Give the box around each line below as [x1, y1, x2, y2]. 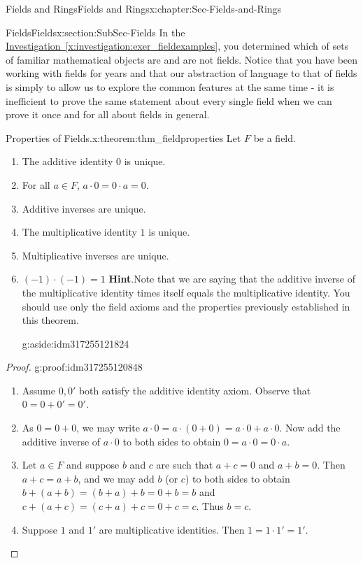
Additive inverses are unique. [22, 201, 146, 215]
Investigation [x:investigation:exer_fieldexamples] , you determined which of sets [6, 38, 349, 53]
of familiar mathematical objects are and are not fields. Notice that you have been [6, 52, 358, 66]
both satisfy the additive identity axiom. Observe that [78, 383, 311, 397]
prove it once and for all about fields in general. [6, 107, 210, 122]
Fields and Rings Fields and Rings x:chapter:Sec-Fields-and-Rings [6, 1, 282, 15]
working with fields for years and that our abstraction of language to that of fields [6, 66, 357, 80]
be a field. [253, 130, 296, 145]
